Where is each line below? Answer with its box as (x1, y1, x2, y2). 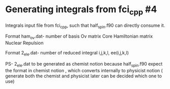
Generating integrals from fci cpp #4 (5, 4, 157, 17)
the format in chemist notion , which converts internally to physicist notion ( (5, 67, 163, 73)
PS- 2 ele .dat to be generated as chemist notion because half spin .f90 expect (5, 61, 163, 68)
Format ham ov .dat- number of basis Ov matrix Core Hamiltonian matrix (5, 33, 153, 41)
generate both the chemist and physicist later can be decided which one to (5, 73, 162, 79)
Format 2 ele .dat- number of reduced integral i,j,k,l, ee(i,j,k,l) (5, 50, 129, 57)
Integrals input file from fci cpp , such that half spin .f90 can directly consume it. (5, 22, 165, 29)
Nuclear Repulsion (5, 40, 44, 46)
